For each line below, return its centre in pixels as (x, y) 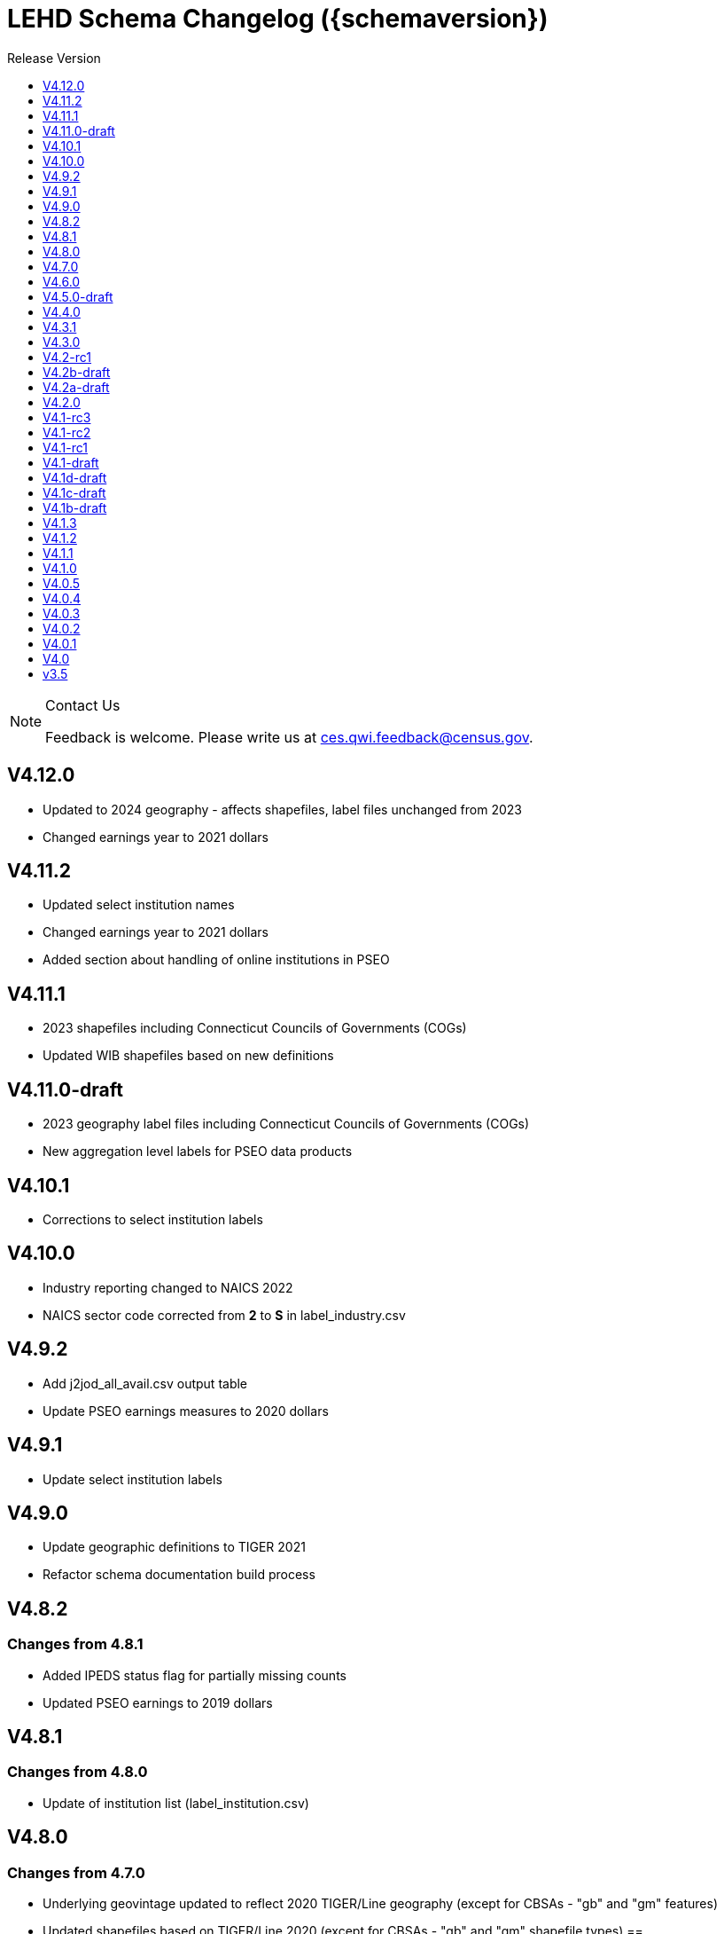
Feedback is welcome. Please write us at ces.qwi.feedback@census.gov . (289, 737)
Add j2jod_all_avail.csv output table (145, 1383)
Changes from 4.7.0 (76, 1872)
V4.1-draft (71, 462)
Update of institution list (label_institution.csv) (176, 1803)
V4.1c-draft (74, 492)
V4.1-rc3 (67, 417)
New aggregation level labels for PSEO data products (198, 1152)
